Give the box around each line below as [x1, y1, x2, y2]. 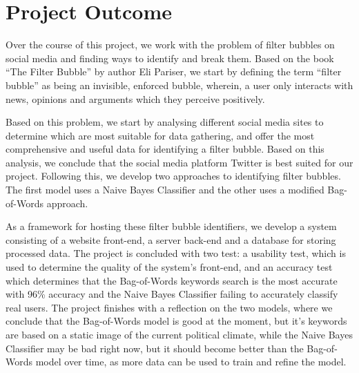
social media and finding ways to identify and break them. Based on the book [6, 50, 334, 65]
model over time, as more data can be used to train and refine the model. [35, 354, 347, 369]
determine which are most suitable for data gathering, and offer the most [6, 128, 315, 142]
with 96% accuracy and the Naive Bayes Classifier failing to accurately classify [6, 287, 338, 301]
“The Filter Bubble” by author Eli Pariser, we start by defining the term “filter [6, 64, 342, 79]
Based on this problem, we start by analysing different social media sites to [6, 115, 324, 129]
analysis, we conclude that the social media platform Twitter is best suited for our [6, 155, 353, 169]
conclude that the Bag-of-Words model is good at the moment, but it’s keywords [6, 314, 347, 328]
